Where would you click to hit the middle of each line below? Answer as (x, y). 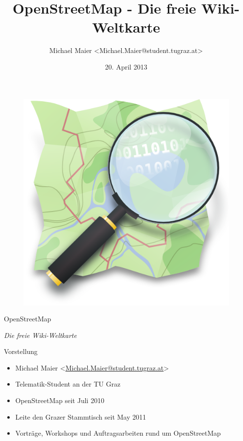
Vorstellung (21, 351)
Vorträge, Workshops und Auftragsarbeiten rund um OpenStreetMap (118, 433)
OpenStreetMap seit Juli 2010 (60, 400)
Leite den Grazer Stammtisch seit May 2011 (81, 416)
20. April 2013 (126, 66)
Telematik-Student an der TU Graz (68, 384)
